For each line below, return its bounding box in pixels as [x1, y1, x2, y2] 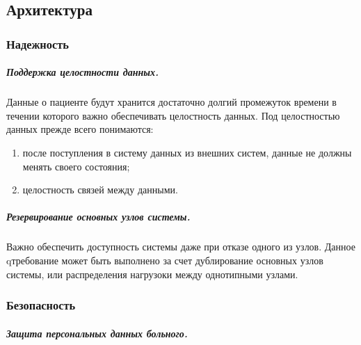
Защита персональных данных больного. [6, 326, 188, 340]
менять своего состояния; [22, 159, 130, 173]
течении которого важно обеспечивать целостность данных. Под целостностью [6, 108, 340, 122]
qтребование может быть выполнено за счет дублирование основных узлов [6, 252, 323, 267]
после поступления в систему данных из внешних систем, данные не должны [22, 145, 352, 159]
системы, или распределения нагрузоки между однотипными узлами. [6, 266, 298, 281]
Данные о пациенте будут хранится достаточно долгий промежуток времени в [6, 95, 337, 109]
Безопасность [6, 296, 76, 314]
